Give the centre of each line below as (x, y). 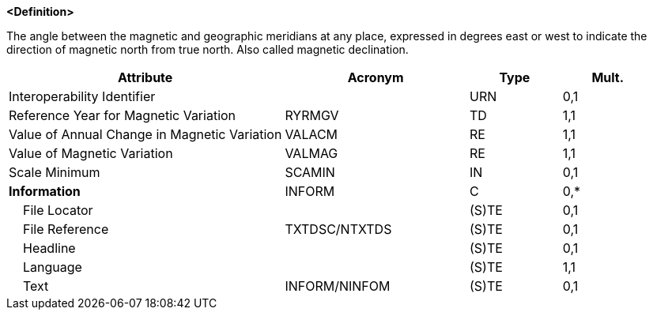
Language (53, 267)
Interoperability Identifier (82, 96)
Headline (49, 248)
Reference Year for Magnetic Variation (123, 115)
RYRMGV (312, 115)
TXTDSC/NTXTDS (338, 229)
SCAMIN (310, 172)
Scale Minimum (55, 172)
